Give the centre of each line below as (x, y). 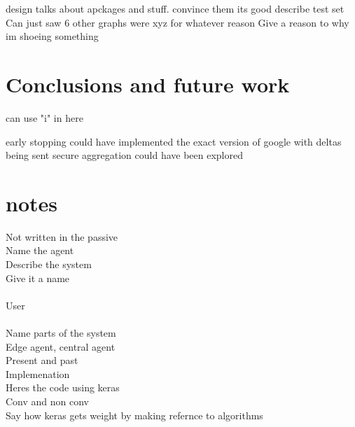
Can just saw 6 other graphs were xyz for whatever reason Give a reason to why (177, 22)
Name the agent (40, 250)
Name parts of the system (61, 332)
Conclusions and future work (148, 84)
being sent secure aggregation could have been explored (124, 155)
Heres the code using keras (63, 387)
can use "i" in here (44, 117)
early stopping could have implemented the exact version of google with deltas (174, 141)
